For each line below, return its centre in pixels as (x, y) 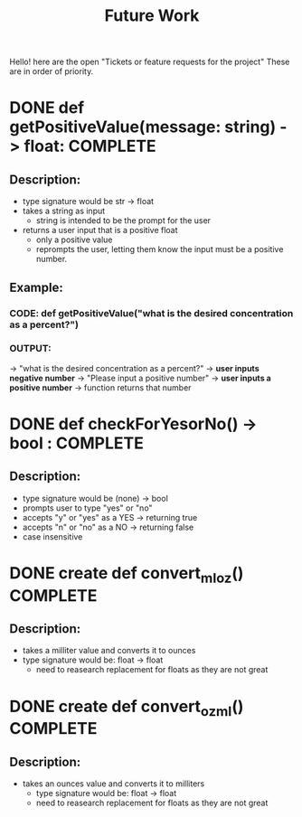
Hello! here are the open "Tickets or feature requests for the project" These (150, 62)
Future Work (152, 16)
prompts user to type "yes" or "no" (87, 508)
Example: (36, 287)
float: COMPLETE (90, 146)
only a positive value (74, 239)
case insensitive (52, 536)
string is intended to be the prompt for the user (123, 221)
